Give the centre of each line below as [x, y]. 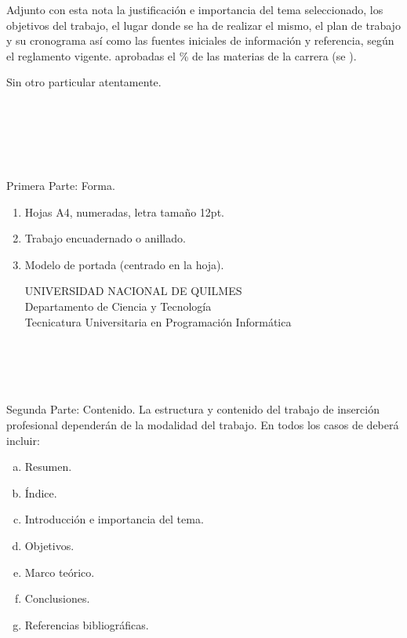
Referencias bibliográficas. [87, 624]
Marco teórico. [60, 572]
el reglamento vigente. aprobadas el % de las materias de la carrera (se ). [182, 55]
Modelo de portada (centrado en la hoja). [124, 264]
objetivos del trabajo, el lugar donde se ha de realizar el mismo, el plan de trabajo [203, 25]
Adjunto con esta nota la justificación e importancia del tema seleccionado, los [195, 9]
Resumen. [48, 467]
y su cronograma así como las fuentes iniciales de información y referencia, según [200, 40]
